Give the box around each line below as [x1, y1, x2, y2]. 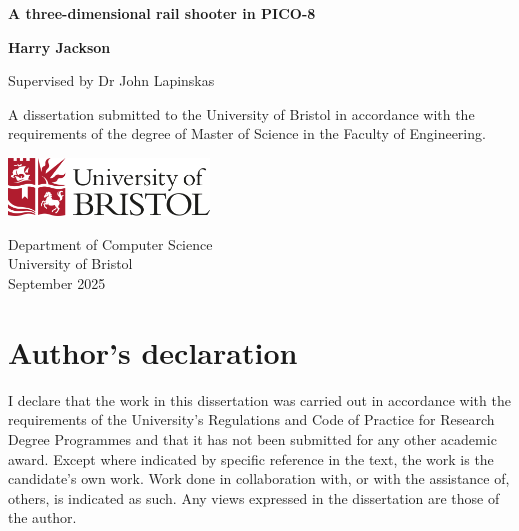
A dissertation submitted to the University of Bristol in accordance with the [8, 103, 475, 124]
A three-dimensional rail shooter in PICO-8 [8, 3, 316, 23]
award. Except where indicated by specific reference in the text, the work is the [8, 448, 494, 469]
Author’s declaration [8, 331, 298, 372]
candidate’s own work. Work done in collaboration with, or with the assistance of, [8, 468, 510, 489]
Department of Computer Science [8, 233, 213, 254]
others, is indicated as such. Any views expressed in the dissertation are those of [8, 487, 500, 508]
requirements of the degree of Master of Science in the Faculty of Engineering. [8, 123, 486, 144]
